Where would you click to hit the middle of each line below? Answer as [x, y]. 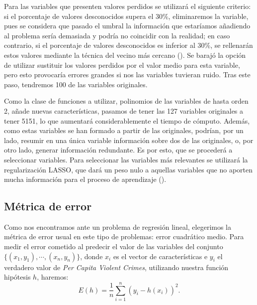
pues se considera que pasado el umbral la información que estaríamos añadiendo [127, 26]
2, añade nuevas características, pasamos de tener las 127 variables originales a [124, 110]
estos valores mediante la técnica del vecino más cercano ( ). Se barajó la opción [125, 55]
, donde [91, 256]
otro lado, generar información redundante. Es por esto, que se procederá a [118, 150]
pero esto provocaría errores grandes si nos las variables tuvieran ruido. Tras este [127, 75]
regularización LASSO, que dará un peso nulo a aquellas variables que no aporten [128, 169]
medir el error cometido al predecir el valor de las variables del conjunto [114, 246]
